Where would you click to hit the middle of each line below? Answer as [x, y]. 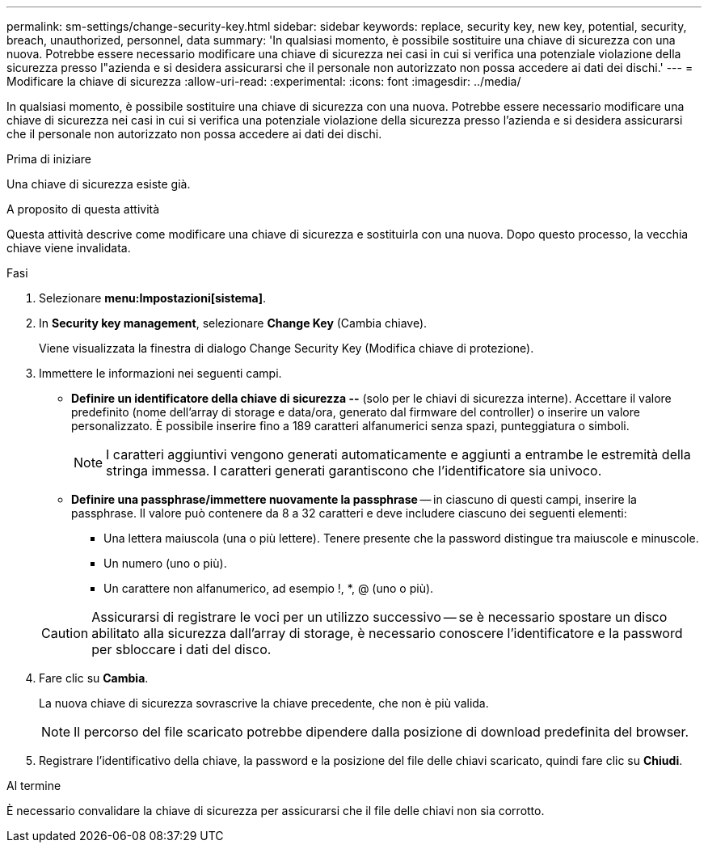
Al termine [34, 786]
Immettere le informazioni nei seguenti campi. [160, 373]
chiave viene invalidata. [69, 248]
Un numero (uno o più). [165, 563]
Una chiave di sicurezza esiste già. [99, 184]
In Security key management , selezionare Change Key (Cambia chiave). [233, 323]
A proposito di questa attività [83, 209]
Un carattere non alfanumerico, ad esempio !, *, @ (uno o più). [269, 588]
